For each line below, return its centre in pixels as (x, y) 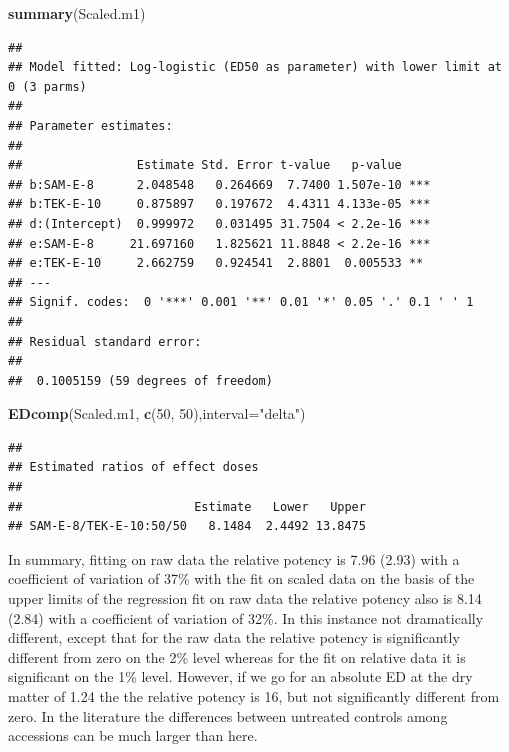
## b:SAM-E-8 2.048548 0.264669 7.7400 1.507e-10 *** (219, 184)
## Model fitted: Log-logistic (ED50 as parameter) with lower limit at (255, 67)
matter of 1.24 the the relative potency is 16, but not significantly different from (254, 696)
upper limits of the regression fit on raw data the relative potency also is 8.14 (245, 598)
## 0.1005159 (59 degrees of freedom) (140, 380)
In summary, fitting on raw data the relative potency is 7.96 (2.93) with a (234, 558)
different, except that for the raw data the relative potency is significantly (234, 637)
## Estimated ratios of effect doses (133, 467)
